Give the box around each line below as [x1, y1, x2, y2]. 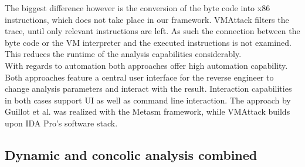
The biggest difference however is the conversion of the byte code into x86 [5, 2, 270, 14]
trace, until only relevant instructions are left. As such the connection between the [5, 25, 300, 37]
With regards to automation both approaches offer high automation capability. [5, 59, 288, 71]
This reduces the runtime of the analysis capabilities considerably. [5, 48, 242, 60]
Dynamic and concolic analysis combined [5, 145, 257, 163]
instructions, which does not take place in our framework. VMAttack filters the [5, 13, 289, 25]
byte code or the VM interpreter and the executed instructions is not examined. [5, 36, 292, 48]
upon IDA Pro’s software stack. [5, 116, 118, 129]
